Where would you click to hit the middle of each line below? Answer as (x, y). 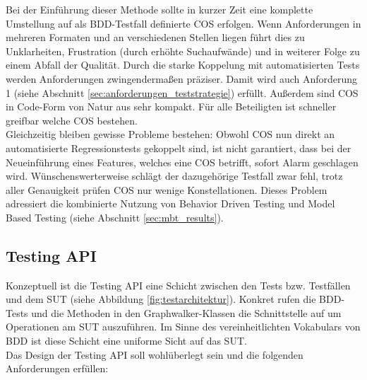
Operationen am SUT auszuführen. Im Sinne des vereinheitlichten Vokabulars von (183, 327)
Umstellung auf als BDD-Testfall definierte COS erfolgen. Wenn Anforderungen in (183, 23)
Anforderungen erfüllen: (57, 368)
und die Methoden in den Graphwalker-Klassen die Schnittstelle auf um (186, 312)
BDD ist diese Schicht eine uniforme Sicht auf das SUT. (126, 341)
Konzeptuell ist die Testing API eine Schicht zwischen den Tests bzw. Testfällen (178, 285)
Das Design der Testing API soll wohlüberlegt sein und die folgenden (155, 354)
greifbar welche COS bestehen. (72, 120)
